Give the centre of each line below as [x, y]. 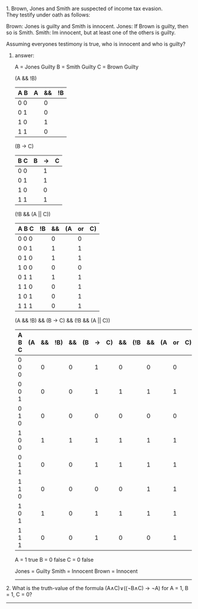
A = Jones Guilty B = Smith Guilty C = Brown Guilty [77, 67]
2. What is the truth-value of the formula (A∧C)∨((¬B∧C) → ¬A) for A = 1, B [97, 588]
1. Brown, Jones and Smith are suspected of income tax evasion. [85, 9]
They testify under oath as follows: [48, 15]
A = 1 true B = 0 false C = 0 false [54, 560]
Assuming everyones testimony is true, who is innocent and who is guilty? [96, 44]
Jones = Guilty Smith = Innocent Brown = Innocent [76, 571]
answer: [24, 55]
